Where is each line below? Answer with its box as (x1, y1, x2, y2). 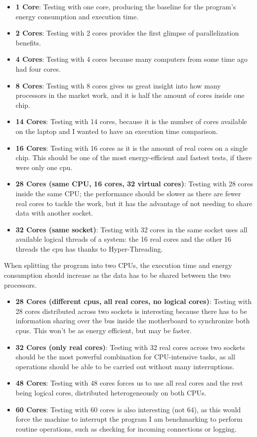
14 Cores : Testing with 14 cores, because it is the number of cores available (15, 116, 247, 127)
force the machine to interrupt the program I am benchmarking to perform (15, 414, 243, 424)
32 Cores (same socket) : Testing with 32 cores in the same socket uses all (15, 224, 248, 234)
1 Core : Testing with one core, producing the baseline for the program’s (15, 1, 236, 11)
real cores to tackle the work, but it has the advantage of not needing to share (15, 198, 253, 208)
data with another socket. (15, 208, 93, 218)
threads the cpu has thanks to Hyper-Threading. (15, 243, 163, 254)
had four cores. (15, 63, 61, 74)
